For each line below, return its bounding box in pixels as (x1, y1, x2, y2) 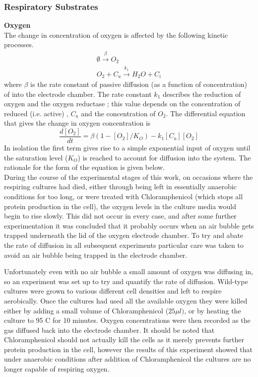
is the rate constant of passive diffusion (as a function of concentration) (30, 78, 247, 89)
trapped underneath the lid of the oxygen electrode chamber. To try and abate (4, 230, 244, 240)
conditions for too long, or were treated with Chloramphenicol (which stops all (4, 191, 243, 201)
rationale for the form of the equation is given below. (4, 162, 165, 172)
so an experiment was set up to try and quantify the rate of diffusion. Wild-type (4, 276, 248, 286)
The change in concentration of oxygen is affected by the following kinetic (4, 29, 228, 40)
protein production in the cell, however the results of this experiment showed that (4, 344, 253, 354)
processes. (4, 39, 34, 50)
